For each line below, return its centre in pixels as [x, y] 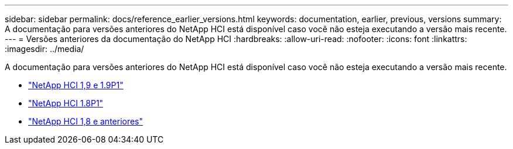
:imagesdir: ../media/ [45, 49]
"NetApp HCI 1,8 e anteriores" [86, 121]
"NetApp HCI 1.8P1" [66, 103]
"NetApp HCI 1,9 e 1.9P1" [76, 85]
